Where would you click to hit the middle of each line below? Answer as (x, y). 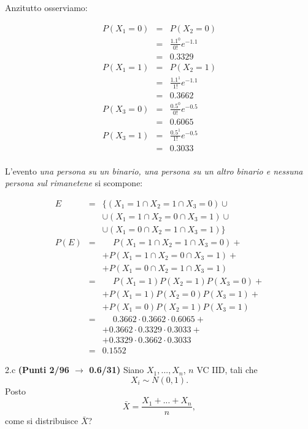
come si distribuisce (42, 421)
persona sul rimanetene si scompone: (74, 183)
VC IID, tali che (227, 370)
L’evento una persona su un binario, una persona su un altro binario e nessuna (154, 171)
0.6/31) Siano (117, 370)
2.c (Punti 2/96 (37, 370)
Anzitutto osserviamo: (46, 7)
